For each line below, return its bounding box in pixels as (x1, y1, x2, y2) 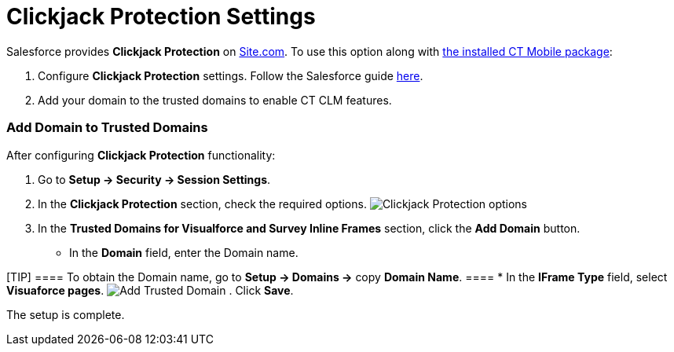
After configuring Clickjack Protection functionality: (6, 148, 276, 162)
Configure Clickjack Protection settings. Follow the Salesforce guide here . (38, 68, 423, 82)
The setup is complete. (6, 307, 125, 321)
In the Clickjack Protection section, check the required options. (38, 196, 367, 211)
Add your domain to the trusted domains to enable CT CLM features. (38, 93, 392, 107)
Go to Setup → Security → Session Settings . (38, 172, 271, 186)
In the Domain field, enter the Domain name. (69, 245, 299, 259)
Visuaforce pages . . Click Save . (6, 283, 294, 297)
